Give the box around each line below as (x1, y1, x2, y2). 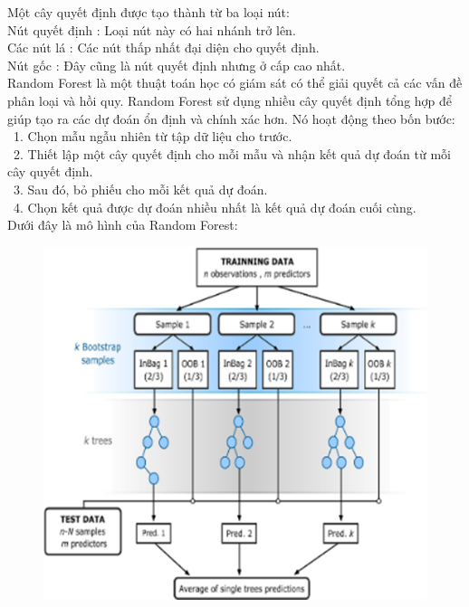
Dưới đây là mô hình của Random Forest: (7, 215, 238, 234)
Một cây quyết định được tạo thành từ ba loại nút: (7, 3, 290, 21)
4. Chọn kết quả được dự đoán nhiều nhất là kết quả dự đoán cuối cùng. (13, 197, 416, 216)
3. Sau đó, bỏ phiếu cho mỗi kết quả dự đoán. (13, 179, 268, 198)
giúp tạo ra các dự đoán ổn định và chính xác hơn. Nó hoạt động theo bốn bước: (7, 109, 455, 128)
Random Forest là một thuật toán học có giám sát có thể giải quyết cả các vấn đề (7, 73, 463, 92)
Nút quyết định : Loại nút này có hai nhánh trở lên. (7, 20, 296, 39)
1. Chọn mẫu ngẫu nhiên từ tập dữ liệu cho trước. (13, 127, 292, 146)
